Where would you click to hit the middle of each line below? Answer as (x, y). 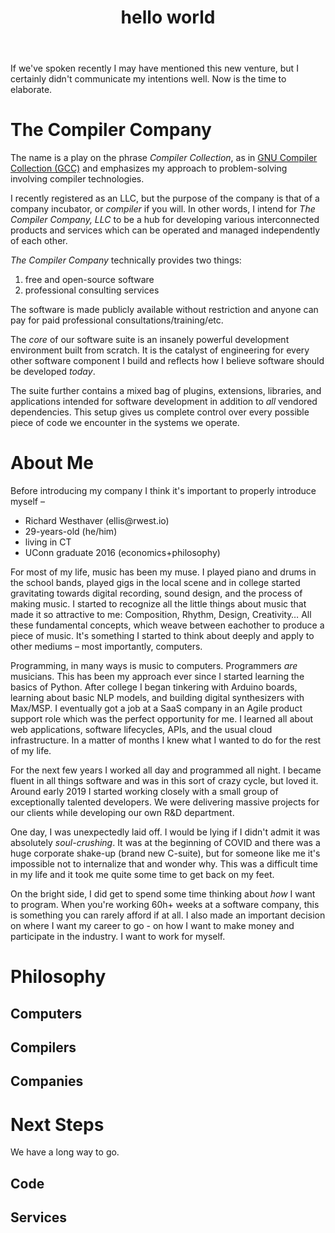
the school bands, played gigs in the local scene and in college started (155, 583)
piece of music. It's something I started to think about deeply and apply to (162, 636)
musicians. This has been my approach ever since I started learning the (157, 677)
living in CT (48, 542)
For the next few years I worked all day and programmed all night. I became (166, 770)
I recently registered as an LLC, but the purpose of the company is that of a (165, 198)
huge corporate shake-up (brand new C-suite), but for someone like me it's (165, 853)
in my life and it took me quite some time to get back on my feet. (142, 875)
